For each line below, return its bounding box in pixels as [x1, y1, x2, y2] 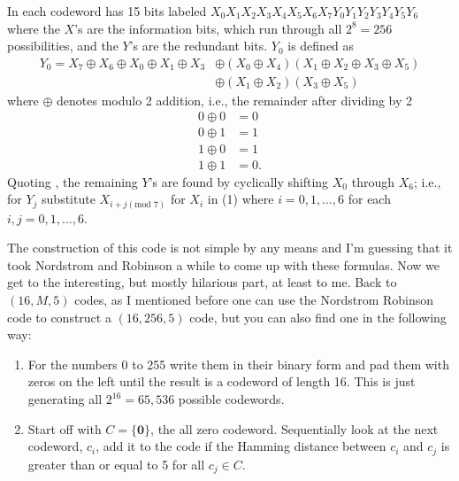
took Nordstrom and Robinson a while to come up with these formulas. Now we [7, 255, 440, 274]
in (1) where [207, 190, 274, 208]
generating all [27, 390, 103, 408]
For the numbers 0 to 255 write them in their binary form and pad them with [27, 354, 449, 373]
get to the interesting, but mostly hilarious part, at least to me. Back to [7, 273, 397, 291]
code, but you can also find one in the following [189, 307, 447, 326]
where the [7, 19, 60, 37]
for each [348, 190, 391, 208]
